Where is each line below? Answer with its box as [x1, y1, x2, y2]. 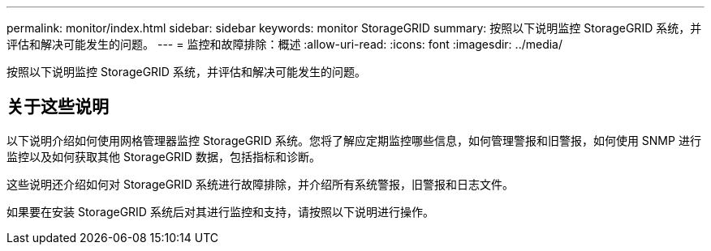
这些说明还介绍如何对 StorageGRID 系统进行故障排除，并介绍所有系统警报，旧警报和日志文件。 [6, 177, 514, 191]
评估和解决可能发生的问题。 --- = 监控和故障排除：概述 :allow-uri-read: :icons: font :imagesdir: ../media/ [6, 37, 563, 51]
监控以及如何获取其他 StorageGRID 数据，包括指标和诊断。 [6, 149, 321, 164]
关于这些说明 [6, 96, 109, 117]
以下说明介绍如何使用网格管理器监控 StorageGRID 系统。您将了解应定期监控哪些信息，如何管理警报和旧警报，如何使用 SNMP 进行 [6, 133, 701, 147]
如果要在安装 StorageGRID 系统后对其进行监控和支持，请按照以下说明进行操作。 [6, 204, 434, 219]
